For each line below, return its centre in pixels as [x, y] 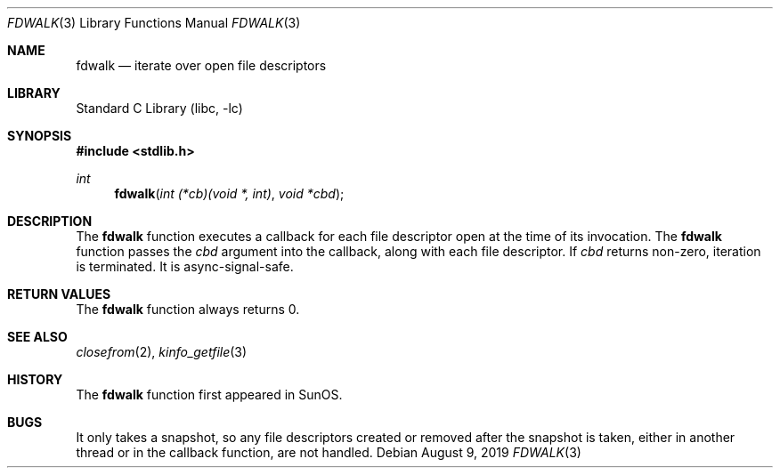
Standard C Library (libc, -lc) [159, 108]
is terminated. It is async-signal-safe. [185, 266]
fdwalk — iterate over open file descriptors [201, 65]
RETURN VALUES [59, 294]
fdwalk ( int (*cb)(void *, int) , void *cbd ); [229, 193]
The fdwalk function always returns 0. [188, 309]
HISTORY [35, 379]
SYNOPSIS [40, 136]
